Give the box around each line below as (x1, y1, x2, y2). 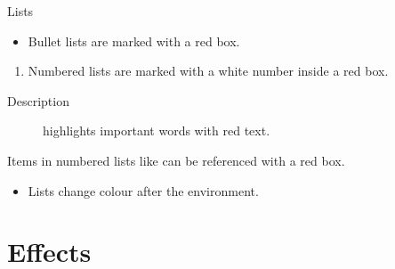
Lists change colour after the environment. (28, 181, 259, 200)
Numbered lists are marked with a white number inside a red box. (28, 61, 389, 80)
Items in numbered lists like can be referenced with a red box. (7, 151, 345, 169)
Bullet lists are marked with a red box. (28, 31, 240, 50)
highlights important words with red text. (43, 121, 270, 140)
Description (7, 91, 69, 110)
